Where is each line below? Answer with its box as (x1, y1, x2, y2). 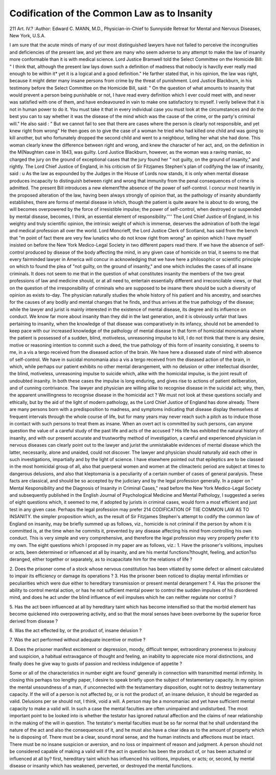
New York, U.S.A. (9, 32, 46, 38)
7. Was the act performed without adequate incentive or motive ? (9, 637, 146, 643)
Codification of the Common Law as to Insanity (9, 8, 213, 19)
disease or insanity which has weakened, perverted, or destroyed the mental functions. (9, 763, 194, 768)
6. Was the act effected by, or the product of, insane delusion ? (9, 627, 142, 633)
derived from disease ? (9, 618, 58, 624)
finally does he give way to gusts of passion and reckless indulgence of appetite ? (9, 660, 182, 666)
